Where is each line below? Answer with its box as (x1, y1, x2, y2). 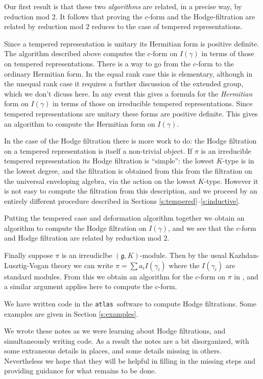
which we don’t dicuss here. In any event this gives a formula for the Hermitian (4, 88, 253, 99)
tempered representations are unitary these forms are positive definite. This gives (4, 108, 258, 119)
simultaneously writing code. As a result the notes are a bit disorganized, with (4, 335, 249, 346)
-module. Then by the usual (139, 250, 227, 260)
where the (169, 259, 200, 270)
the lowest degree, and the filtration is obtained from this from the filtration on (4, 165, 252, 176)
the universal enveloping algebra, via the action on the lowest (4, 175, 196, 186)
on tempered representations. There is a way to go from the (4, 58, 191, 68)
